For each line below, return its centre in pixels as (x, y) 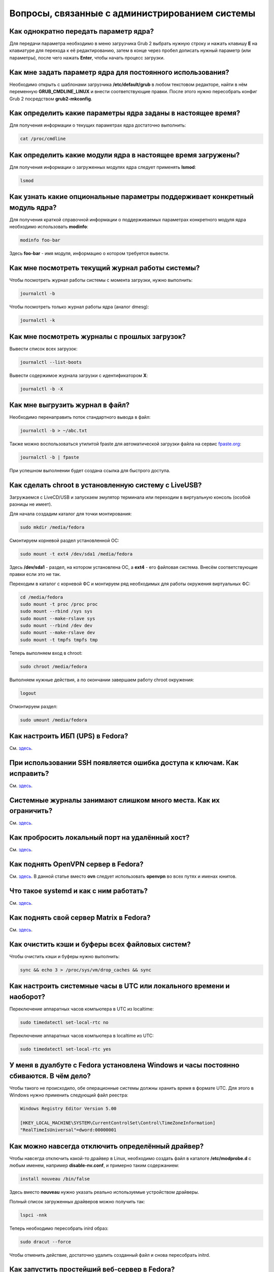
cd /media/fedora (42, 597)
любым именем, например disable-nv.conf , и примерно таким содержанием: (94, 1166)
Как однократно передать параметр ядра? (82, 31)
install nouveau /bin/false (55, 1179)
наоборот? (27, 996)
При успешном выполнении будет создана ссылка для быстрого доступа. (90, 471)
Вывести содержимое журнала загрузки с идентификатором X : (79, 375)
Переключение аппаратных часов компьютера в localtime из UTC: (82, 1035)
